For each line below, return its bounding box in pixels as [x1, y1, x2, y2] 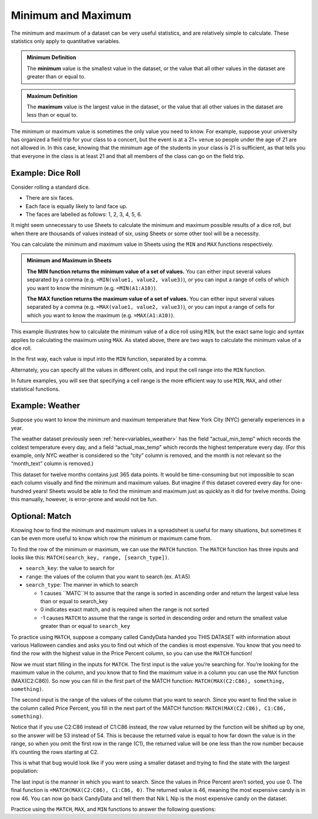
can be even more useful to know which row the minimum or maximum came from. [11, 535, 212, 542]
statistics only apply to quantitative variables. [11, 37, 121, 44]
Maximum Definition [26, 92, 78, 100]
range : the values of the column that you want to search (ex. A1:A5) [25, 573, 191, 580]
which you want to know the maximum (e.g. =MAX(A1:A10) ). [26, 311, 175, 318]
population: [11, 767, 38, 775]
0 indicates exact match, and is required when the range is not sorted [40, 606, 209, 613]
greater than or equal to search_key [40, 623, 131, 630]
